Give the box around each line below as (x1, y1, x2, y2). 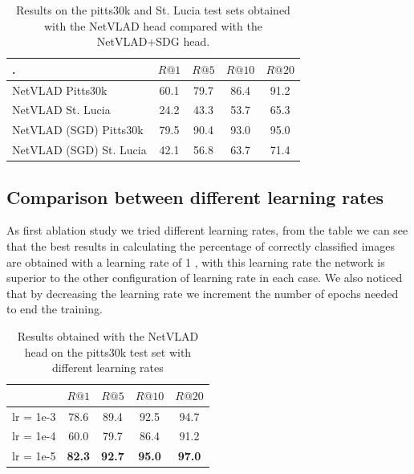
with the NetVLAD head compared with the (44, 17, 262, 34)
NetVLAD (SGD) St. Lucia (12, 141, 147, 158)
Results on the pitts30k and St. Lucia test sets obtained (16, 2, 290, 18)
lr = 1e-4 (12, 427, 56, 444)
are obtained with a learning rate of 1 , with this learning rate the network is (6, 253, 385, 270)
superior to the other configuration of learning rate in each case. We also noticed (6, 269, 403, 286)
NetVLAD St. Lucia (12, 101, 111, 118)
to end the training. (6, 300, 103, 317)
